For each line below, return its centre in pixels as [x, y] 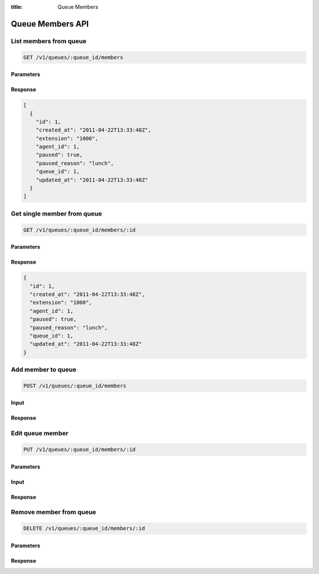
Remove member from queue [54, 512]
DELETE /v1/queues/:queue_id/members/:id [84, 528]
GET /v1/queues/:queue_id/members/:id [79, 230]
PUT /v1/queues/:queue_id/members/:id [79, 449]
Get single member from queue [57, 213]
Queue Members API [50, 24]
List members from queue [49, 41]
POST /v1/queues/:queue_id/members [75, 386]
